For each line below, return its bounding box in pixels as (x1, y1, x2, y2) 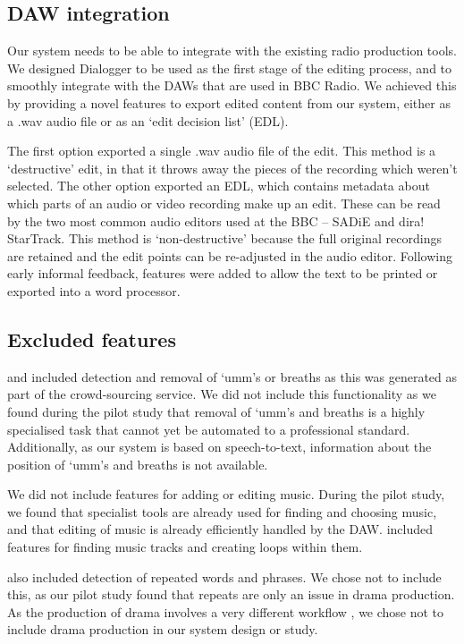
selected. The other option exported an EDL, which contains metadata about (7, 176, 430, 195)
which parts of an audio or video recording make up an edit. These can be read (7, 193, 441, 212)
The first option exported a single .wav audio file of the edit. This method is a (7, 141, 436, 160)
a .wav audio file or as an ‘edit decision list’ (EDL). (7, 111, 289, 130)
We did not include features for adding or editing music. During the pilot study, (7, 485, 445, 504)
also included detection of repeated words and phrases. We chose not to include (7, 567, 442, 586)
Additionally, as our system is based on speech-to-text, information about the (7, 437, 432, 456)
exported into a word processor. (7, 281, 181, 300)
